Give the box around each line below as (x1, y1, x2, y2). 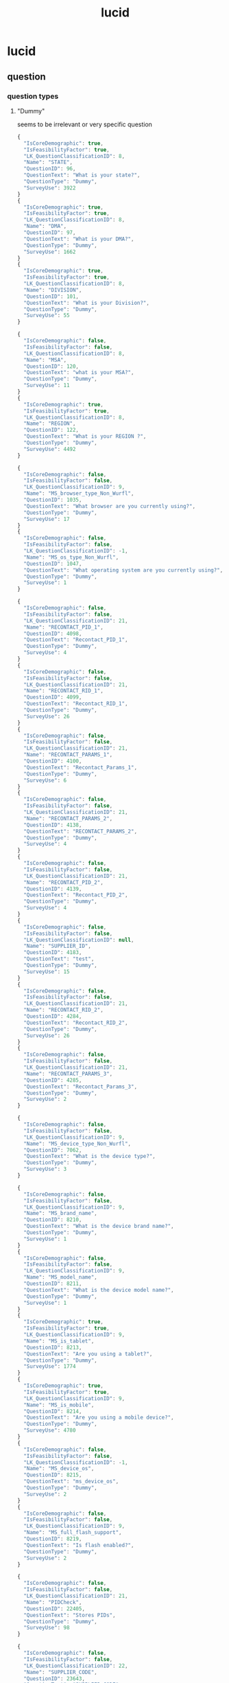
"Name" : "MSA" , (23, 356, 67, 363)
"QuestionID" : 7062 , (23, 1146, 82, 1154)
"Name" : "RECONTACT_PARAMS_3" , (23, 1070, 113, 1077)
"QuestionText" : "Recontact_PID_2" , (23, 892, 128, 898)
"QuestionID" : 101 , (23, 293, 80, 300)
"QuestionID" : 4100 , (23, 758, 82, 765)
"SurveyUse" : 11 (23, 382, 70, 389)
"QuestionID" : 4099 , (23, 694, 82, 701)
